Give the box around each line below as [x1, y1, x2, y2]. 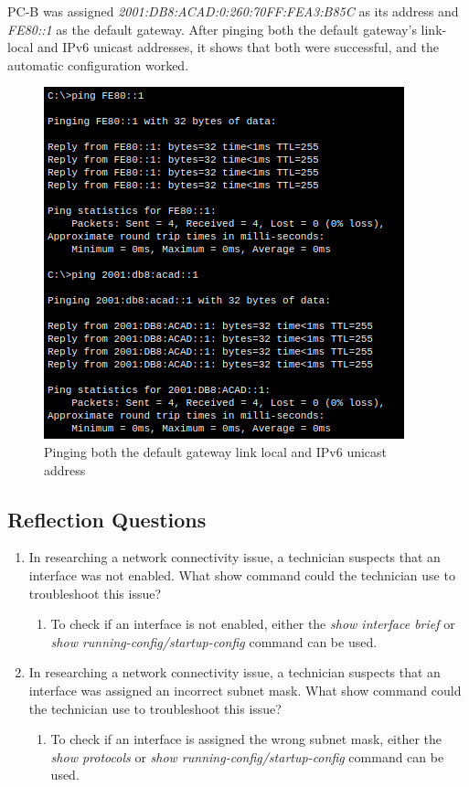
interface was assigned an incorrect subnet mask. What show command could [28, 680, 462, 699]
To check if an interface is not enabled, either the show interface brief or [50, 614, 455, 633]
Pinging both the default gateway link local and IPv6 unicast [44, 441, 388, 461]
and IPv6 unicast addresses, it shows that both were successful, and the [37, 37, 439, 57]
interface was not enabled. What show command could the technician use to [28, 565, 455, 584]
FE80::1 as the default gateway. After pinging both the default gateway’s [7, 19, 417, 38]
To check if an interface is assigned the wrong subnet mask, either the [50, 729, 442, 749]
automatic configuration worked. [7, 55, 189, 74]
